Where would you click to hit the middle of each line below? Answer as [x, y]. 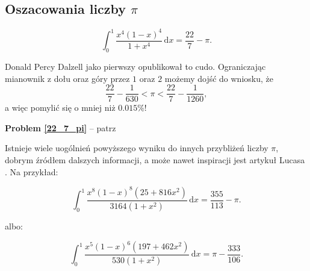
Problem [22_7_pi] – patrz [60, 127]
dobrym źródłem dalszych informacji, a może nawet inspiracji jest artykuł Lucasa [155, 160]
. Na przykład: [32, 171]
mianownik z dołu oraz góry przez [67, 78]
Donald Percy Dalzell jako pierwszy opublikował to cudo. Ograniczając [135, 66]
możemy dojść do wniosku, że [219, 78]
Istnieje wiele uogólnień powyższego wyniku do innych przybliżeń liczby [137, 148]
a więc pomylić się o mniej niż [60, 107]
